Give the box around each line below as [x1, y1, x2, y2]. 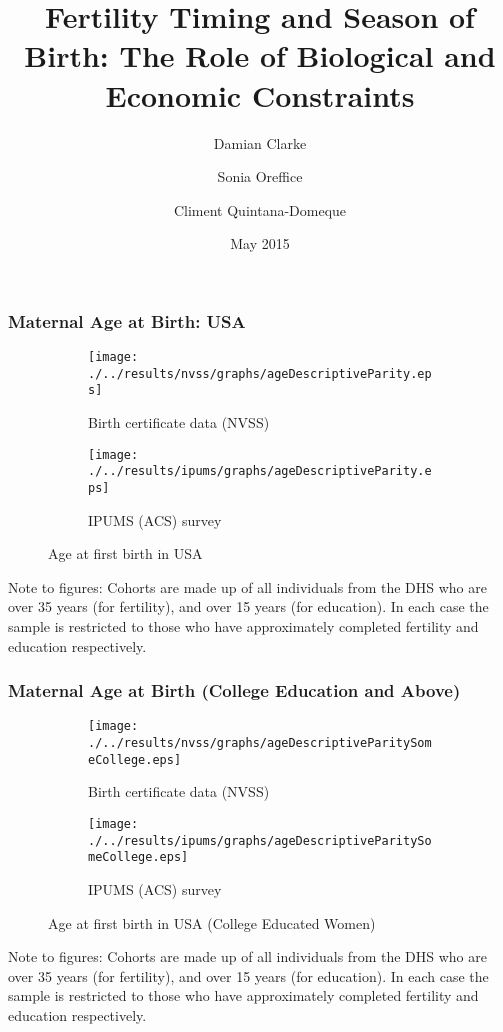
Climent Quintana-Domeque [173, 199, 347, 220]
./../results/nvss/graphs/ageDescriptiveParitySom [88, 736, 432, 751]
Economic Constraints [105, 74, 415, 115]
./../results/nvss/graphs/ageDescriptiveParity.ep [88, 366, 432, 381]
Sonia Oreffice [217, 166, 303, 187]
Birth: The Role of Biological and [24, 35, 496, 76]
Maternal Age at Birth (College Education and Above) [8, 678, 461, 703]
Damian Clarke [213, 132, 307, 153]
